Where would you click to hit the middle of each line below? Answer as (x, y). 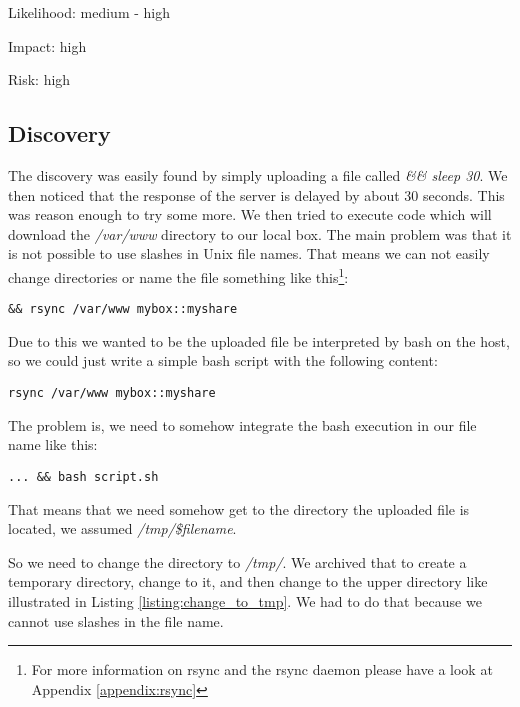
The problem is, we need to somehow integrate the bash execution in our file (242, 424)
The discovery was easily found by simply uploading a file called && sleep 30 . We (258, 174)
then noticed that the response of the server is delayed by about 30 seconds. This (256, 194)
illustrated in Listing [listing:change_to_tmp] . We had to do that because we (245, 600)
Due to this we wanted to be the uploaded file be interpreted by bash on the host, (259, 340)
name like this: (53, 444)
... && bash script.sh (83, 476)
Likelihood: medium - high (89, 12)
